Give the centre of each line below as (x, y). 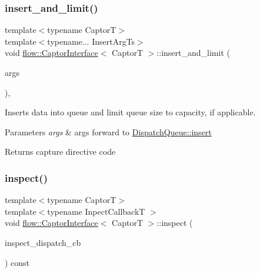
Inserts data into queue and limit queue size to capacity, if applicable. (130, 112)
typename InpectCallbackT (96, 211)
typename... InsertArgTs (91, 41)
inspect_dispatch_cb (43, 242)
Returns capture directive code (60, 152)
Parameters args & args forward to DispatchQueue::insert (108, 131)
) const (17, 262)
